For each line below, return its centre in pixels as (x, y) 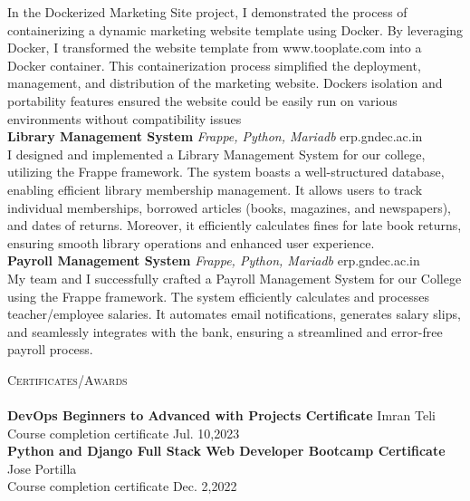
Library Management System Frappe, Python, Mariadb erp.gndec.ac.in (215, 136)
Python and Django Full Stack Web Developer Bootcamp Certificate (226, 451)
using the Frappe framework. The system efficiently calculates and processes (218, 296)
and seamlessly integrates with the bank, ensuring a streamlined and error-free (225, 331)
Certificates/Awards (67, 379)
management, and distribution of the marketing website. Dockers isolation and (225, 83)
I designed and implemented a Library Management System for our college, (216, 154)
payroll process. (50, 349)
